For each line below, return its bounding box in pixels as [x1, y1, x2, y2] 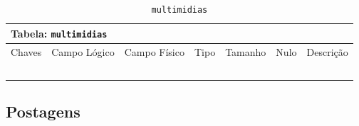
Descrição [306, 44, 348, 59]
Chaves [11, 44, 42, 59]
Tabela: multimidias [11, 25, 108, 40]
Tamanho [225, 44, 266, 59]
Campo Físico [124, 44, 184, 59]
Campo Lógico [51, 44, 115, 59]
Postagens [6, 101, 80, 122]
